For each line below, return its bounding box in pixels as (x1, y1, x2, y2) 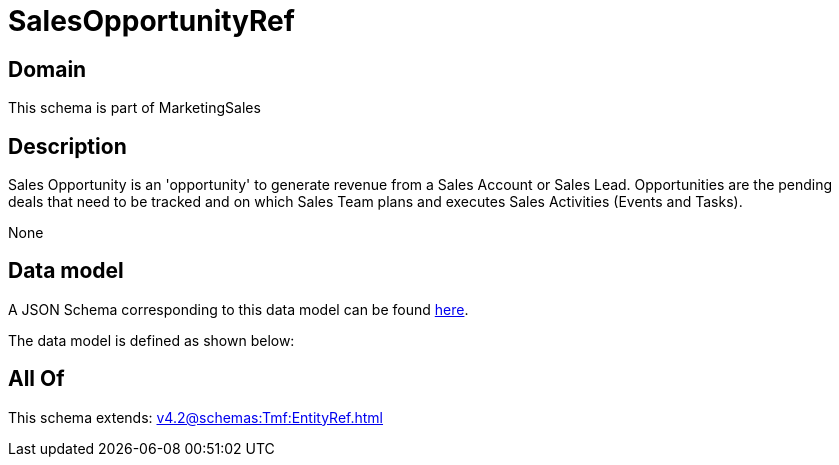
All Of (8, 366, 65, 392)
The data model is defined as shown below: (8, 331, 295, 349)
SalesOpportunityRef (8, 4, 295, 38)
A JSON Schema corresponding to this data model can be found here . (8, 300, 469, 318)
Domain (8, 56, 87, 82)
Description (8, 133, 127, 159)
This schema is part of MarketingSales (8, 99, 261, 117)
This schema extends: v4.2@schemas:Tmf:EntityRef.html (8, 408, 384, 426)
